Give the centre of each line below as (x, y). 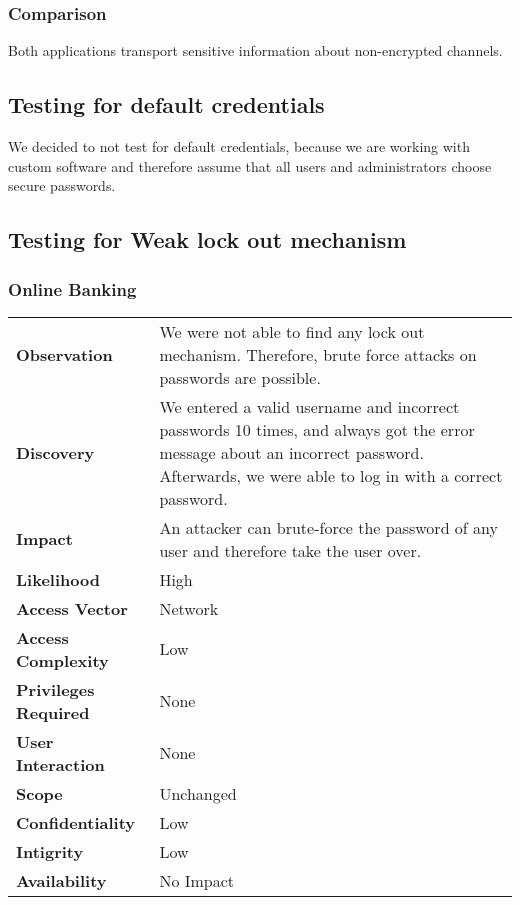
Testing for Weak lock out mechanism (207, 239)
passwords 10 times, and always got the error (317, 429)
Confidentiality (76, 822)
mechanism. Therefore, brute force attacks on (318, 354)
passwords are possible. (240, 377)
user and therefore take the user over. (290, 550)
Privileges (55, 689)
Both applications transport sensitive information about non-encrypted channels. (255, 50)
